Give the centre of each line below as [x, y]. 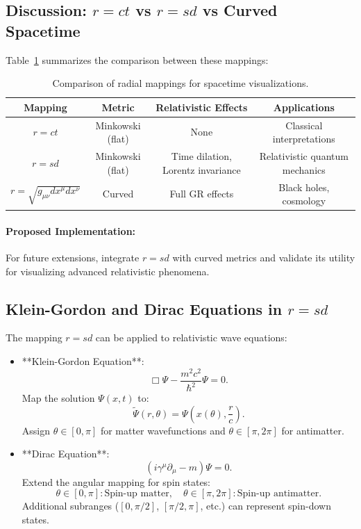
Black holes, [304, 187]
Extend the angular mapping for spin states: [116, 481]
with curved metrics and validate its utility [264, 257]
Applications [304, 107]
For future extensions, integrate [73, 257]
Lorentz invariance [202, 169]
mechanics [304, 169]
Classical [304, 125]
